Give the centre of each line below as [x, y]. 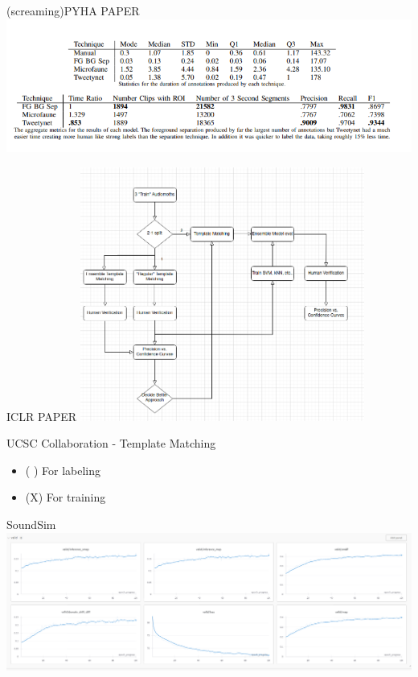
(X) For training [66, 497]
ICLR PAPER [42, 416]
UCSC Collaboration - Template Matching [111, 443]
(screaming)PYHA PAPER [73, 10]
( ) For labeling [63, 470]
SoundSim [31, 524]
